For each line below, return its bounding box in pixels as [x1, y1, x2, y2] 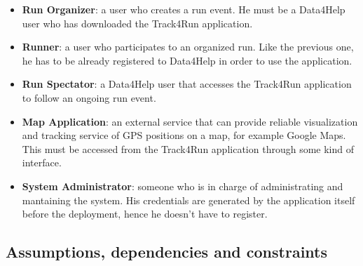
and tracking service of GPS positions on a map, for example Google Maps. [22, 128, 346, 142]
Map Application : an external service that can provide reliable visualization [22, 114, 358, 128]
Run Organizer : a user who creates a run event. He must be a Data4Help [22, 2, 345, 16]
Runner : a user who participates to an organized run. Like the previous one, [22, 39, 354, 54]
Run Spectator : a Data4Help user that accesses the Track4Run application [22, 77, 352, 91]
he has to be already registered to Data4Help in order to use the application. [22, 53, 352, 67]
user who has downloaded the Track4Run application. [22, 15, 253, 30]
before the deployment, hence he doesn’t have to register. [22, 206, 268, 221]
